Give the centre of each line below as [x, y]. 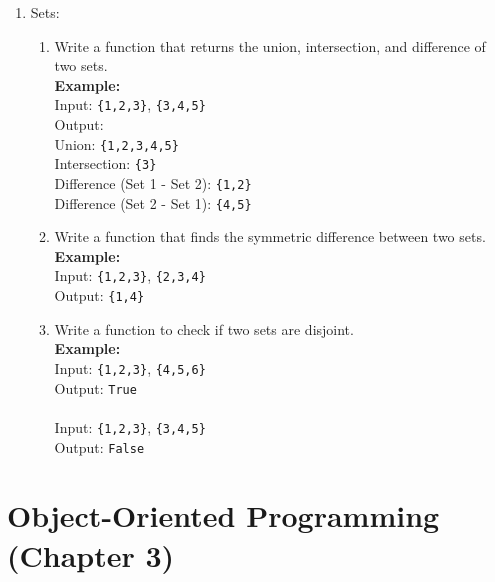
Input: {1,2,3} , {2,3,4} [130, 275]
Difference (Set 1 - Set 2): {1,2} [153, 182]
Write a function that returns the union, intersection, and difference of [270, 45]
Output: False [99, 446]
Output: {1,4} [99, 295]
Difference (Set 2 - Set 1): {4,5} [153, 202]
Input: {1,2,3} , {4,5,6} [130, 367]
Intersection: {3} [105, 163]
